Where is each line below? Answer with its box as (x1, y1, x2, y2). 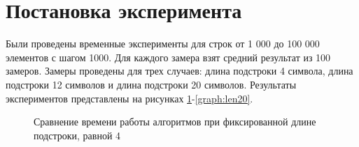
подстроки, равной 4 (34, 127, 121, 142)
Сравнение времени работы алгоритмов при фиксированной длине (34, 114, 316, 129)
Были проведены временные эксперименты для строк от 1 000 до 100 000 (6, 36, 320, 51)
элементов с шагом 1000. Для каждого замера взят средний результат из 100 (6, 49, 331, 64)
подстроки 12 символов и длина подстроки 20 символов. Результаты (6, 77, 297, 91)
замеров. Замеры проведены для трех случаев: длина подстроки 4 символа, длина (6, 63, 353, 78)
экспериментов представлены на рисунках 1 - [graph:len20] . (6, 91, 253, 105)
